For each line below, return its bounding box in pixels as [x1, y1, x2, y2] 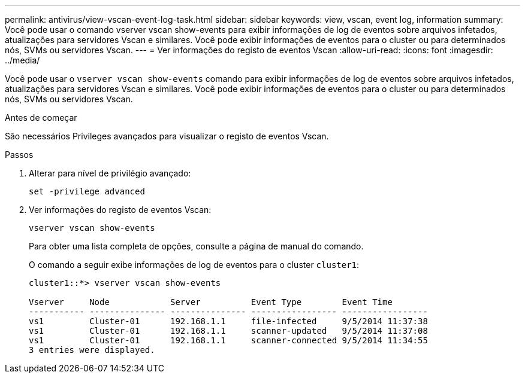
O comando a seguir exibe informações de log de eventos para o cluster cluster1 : [29, 260, 360, 270]
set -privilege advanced [29, 187, 145, 196]
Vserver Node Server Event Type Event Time [29, 297, 393, 307]
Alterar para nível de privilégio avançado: [29, 168, 191, 178]
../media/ [5, 55, 40, 65]
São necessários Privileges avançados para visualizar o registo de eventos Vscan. [5, 131, 329, 141]
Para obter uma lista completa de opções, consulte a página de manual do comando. [29, 241, 364, 251]
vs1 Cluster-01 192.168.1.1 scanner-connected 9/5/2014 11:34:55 [29, 336, 428, 345]
